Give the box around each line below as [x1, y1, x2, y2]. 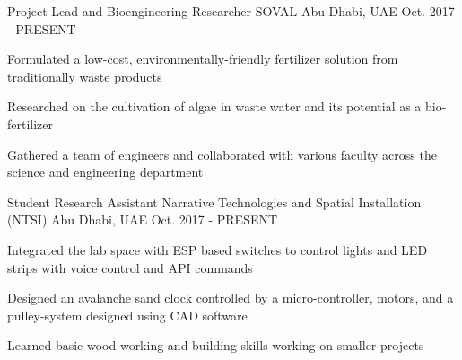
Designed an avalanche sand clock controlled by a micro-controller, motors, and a [7, 288, 454, 307]
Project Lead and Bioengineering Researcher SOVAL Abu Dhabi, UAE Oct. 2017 [7, 2, 455, 20]
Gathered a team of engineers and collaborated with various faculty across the [7, 145, 437, 163]
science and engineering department [7, 162, 204, 181]
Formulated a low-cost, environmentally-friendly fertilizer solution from [7, 49, 398, 68]
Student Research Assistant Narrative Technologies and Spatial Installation [7, 192, 422, 211]
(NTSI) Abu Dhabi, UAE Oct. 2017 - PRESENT [7, 210, 278, 229]
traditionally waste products [7, 66, 162, 85]
